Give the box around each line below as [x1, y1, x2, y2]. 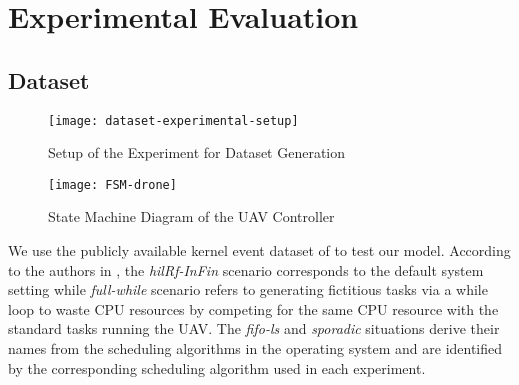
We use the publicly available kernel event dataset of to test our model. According [8, 240, 511, 261]
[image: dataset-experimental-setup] [48, 113, 299, 128]
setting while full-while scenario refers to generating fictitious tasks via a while [8, 279, 488, 300]
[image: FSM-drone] [48, 177, 177, 192]
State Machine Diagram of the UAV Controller [48, 206, 335, 227]
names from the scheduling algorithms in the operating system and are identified [8, 338, 503, 359]
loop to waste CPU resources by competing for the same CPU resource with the [8, 298, 499, 319]
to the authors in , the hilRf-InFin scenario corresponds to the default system [8, 259, 484, 280]
